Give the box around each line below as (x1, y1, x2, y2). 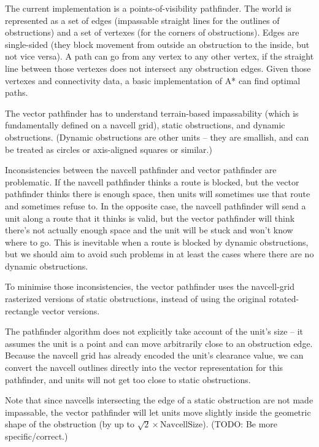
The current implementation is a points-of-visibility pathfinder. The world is (5, 2, 291, 14)
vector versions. (41, 304, 100, 317)
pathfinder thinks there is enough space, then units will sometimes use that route (5, 187, 310, 200)
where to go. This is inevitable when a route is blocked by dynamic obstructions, (5, 235, 309, 248)
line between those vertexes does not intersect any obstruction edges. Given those (5, 61, 311, 74)
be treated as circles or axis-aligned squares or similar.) (5, 142, 212, 155)
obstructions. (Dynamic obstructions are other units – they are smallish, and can (5, 130, 309, 143)
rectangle (5, 304, 39, 317)
